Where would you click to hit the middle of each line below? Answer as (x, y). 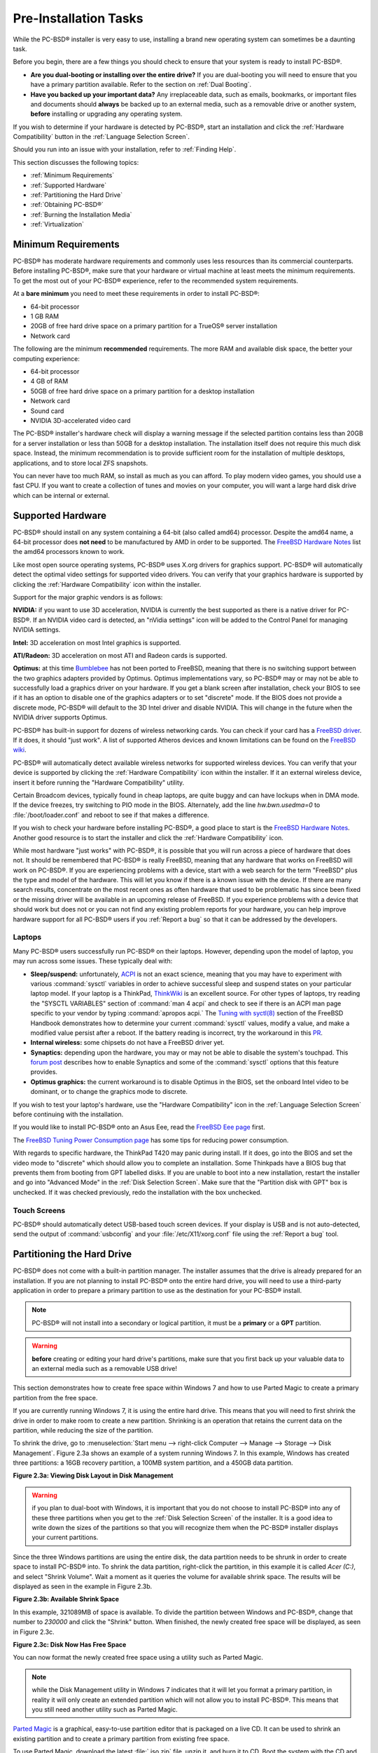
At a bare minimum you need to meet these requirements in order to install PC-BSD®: (136, 294)
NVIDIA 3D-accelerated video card (80, 420)
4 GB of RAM (49, 381)
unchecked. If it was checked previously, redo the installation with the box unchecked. (138, 1192)
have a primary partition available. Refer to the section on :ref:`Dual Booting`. (141, 85)
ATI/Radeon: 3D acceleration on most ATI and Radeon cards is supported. (120, 655)
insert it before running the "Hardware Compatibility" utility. (99, 783)
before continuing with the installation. (68, 1114)
